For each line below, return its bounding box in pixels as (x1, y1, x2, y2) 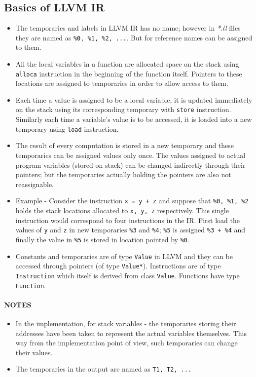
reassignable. (15, 179, 54, 189)
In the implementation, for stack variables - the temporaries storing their (15, 318, 236, 328)
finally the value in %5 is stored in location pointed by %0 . (15, 234, 189, 244)
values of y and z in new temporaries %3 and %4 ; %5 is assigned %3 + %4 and (15, 225, 246, 235)
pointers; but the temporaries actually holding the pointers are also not (15, 169, 231, 180)
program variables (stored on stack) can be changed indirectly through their (15, 159, 246, 170)
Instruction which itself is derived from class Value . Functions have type (15, 270, 240, 280)
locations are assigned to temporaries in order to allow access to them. (15, 78, 228, 88)
